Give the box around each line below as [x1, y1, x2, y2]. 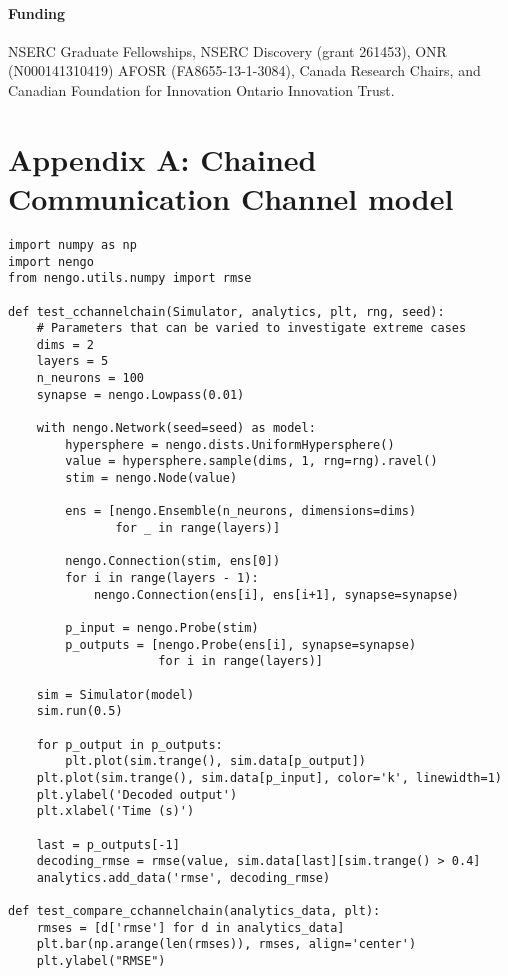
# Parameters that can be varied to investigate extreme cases [36, 321, 467, 336]
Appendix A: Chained [8, 138, 317, 179]
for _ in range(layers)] [115, 521, 281, 536]
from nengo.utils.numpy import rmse [8, 271, 252, 286]
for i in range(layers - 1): [65, 571, 259, 586]
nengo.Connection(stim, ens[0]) [65, 554, 281, 569]
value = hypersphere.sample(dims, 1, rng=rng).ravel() [65, 454, 438, 469]
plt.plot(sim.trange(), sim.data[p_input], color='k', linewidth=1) [36, 770, 502, 785]
